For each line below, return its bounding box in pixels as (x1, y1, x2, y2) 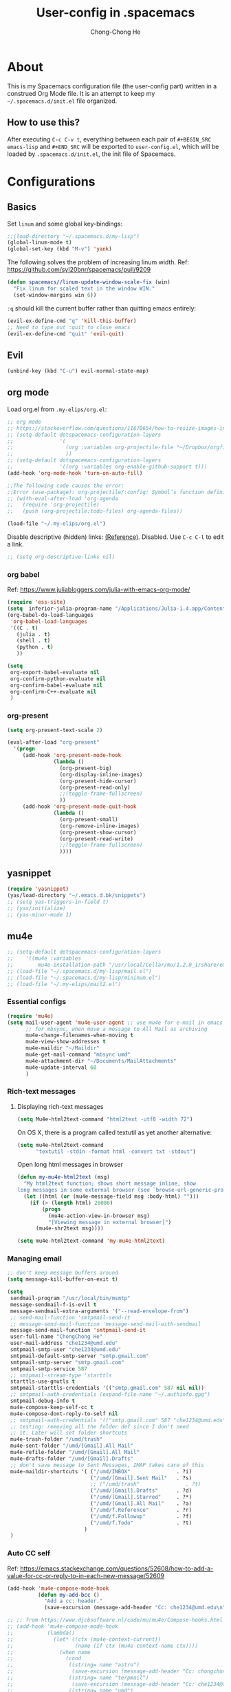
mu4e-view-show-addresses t (25, 1039, 107, 1045)
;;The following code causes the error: (7, 482, 125, 489)
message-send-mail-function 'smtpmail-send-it (10, 1327, 146, 1334)
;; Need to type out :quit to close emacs (7, 324, 131, 331)
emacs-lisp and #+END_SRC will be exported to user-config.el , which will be (7, 142, 219, 150)
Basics (7, 201, 36, 213)
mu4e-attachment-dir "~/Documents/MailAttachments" (25, 1057, 177, 1064)
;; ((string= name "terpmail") (7, 1675, 149, 1682)
